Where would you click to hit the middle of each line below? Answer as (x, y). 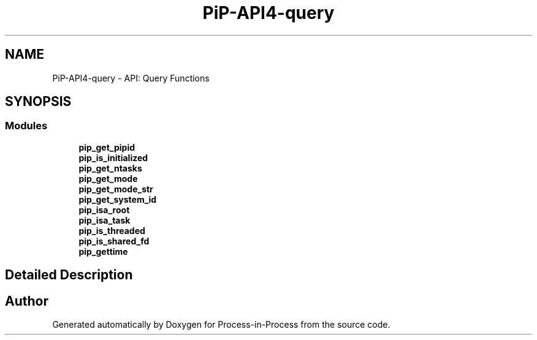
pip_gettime (103, 251)
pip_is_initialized (113, 157)
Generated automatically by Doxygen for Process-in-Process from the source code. (221, 325)
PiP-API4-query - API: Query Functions (131, 78)
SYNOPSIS (38, 102)
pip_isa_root (104, 210)
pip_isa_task (105, 220)
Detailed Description (69, 275)
